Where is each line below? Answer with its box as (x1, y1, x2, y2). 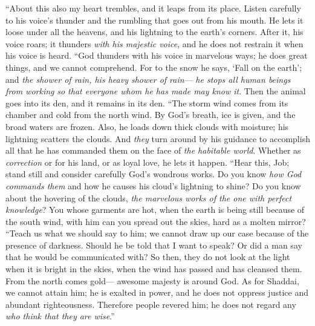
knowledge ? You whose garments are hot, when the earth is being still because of (5, 203, 305, 216)
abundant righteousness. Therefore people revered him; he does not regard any (5, 298, 296, 310)
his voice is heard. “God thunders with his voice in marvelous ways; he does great (5, 49, 308, 62)
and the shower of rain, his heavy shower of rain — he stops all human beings (5, 73, 291, 85)
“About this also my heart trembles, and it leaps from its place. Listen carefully (5, 2, 301, 14)
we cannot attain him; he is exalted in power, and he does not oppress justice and (5, 286, 308, 299)
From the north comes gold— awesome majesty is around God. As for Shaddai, (5, 274, 299, 287)
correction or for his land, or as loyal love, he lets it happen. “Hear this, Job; (5, 155, 290, 168)
